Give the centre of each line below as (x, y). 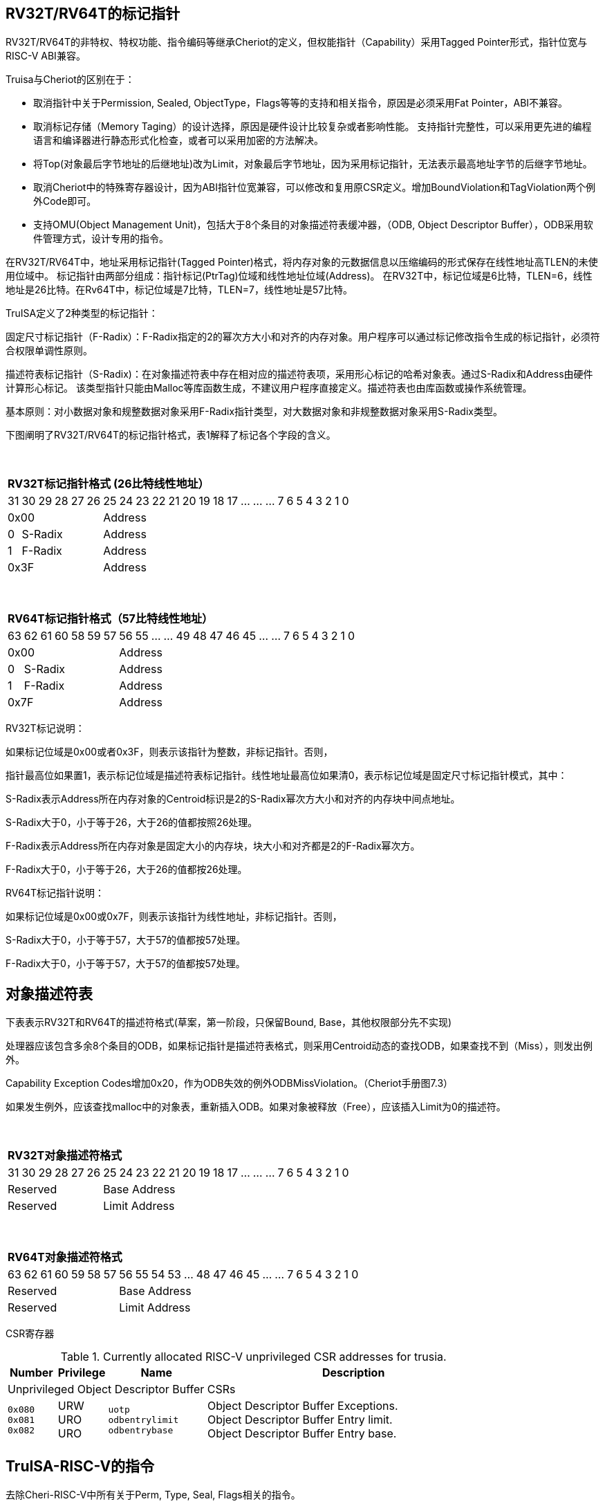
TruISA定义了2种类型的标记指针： (82, 313)
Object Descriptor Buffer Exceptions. (302, 1406)
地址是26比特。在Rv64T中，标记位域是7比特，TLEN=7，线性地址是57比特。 (179, 290)
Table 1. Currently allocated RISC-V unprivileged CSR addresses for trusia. (253, 1357)
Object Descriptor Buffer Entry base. (302, 1434)
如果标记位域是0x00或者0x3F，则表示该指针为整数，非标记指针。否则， (169, 752)
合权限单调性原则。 (49, 351)
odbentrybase (141, 1430)
